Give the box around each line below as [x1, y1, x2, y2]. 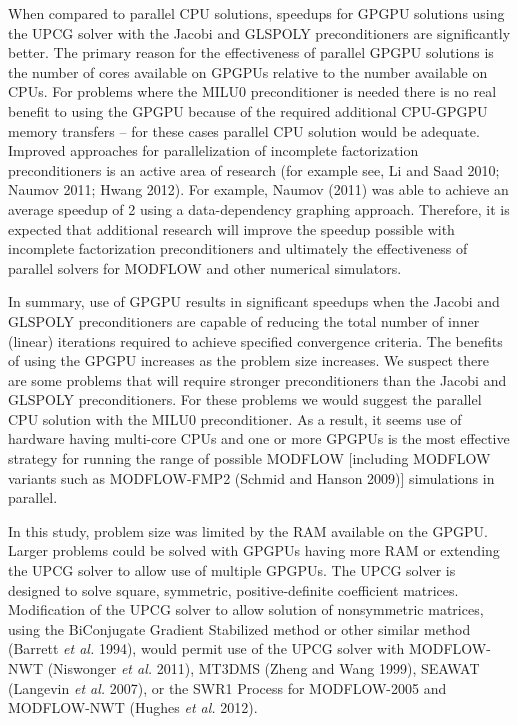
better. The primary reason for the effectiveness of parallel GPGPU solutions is [8, 42, 494, 63]
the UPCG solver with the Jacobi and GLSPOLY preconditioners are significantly [8, 22, 511, 43]
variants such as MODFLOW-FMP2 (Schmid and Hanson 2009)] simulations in [8, 467, 495, 488]
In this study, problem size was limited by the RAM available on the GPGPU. [8, 520, 488, 541]
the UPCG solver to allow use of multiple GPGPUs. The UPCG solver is [8, 560, 456, 581]
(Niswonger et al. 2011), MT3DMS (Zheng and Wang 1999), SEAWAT [47, 658, 480, 678]
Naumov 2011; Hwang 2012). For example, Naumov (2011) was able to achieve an [8, 179, 509, 200]
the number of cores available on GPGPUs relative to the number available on [8, 61, 488, 82]
